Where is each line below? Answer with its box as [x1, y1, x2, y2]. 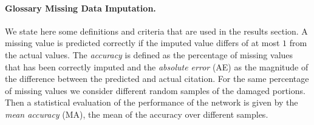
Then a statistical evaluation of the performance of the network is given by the [5, 96, 298, 109]
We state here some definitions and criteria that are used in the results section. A [5, 24, 308, 37]
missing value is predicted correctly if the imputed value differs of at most [5, 36, 280, 49]
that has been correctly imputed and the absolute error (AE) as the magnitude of [5, 60, 309, 73]
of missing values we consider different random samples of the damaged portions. [5, 84, 305, 96]
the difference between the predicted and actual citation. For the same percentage [5, 72, 309, 85]
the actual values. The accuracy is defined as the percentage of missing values [5, 48, 293, 61]
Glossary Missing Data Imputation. [5, 1, 156, 14]
